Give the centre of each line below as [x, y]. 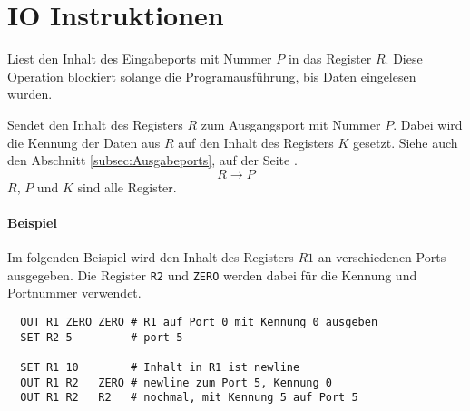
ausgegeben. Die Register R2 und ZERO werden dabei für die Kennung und [212, 274]
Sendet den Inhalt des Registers [95, 124]
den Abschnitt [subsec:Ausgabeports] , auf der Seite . [152, 160]
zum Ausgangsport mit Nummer [291, 124]
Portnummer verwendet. [74, 293]
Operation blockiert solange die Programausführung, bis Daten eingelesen [212, 76]
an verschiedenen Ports [382, 257]
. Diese [404, 59]
